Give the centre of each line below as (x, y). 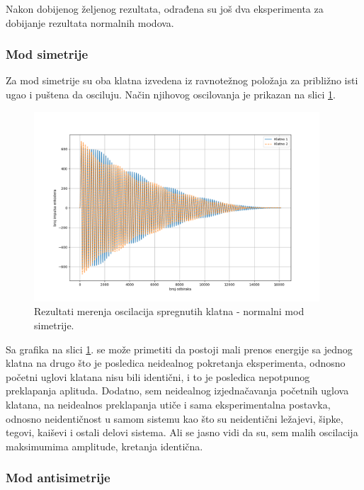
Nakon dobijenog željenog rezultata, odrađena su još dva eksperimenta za (165, 8)
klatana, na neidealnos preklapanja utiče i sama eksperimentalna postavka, (168, 405)
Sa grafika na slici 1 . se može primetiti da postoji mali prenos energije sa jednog (179, 349)
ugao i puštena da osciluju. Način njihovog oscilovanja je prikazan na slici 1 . (171, 94)
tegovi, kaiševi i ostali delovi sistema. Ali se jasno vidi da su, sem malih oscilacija (182, 432)
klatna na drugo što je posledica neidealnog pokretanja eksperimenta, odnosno (176, 363)
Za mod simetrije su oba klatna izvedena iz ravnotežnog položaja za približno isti (182, 80)
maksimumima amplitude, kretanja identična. (104, 446)
